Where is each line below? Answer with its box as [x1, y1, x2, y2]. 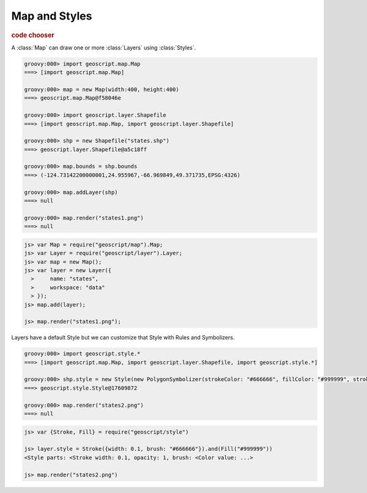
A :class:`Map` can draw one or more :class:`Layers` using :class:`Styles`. [11, 43, 196, 51]
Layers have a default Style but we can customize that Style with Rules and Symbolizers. [11, 334, 235, 341]
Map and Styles [11, 9, 92, 23]
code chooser [11, 31, 54, 39]
